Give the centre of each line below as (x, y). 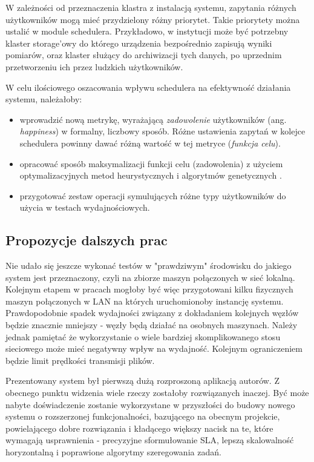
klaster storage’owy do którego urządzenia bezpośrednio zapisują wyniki (139, 43)
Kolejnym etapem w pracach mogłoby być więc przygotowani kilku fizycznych (149, 289)
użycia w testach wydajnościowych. (85, 207)
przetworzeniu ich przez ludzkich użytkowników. (94, 66)
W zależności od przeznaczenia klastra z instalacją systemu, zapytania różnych (151, 7)
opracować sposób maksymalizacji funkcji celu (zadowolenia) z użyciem (151, 163)
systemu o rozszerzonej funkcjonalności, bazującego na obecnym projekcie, (143, 416)
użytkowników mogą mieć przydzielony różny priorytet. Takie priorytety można (153, 19)
